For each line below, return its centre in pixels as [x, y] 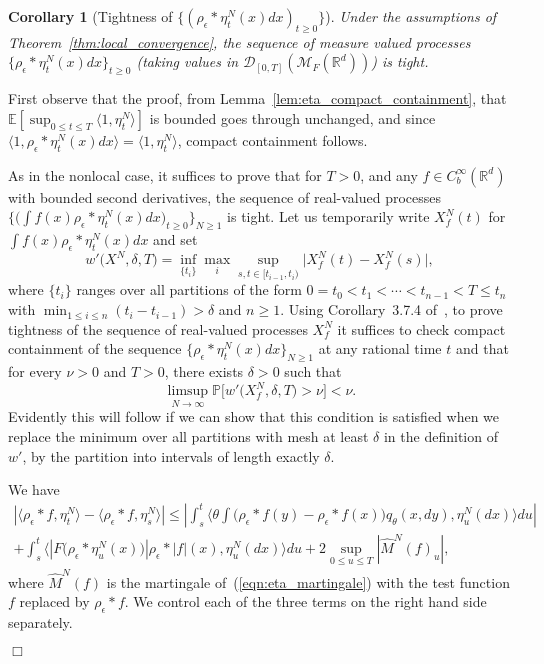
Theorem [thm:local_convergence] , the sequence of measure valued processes [239, 41]
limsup [188, 391]
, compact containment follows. [272, 139]
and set [175, 238]
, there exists [204, 371]
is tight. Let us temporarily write [328, 216]
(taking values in [187, 61]
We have [34, 489]
